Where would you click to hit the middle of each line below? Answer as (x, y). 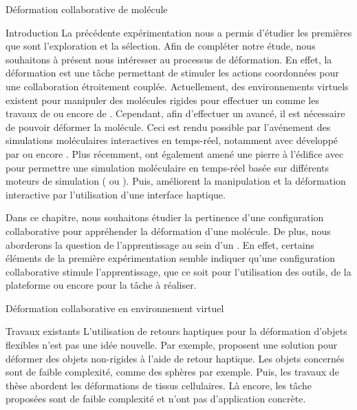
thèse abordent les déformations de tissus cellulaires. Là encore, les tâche (159, 385)
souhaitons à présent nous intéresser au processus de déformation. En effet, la (169, 59)
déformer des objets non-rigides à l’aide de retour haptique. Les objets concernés (175, 358)
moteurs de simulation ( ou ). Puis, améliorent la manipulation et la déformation (176, 181)
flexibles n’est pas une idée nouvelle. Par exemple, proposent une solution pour (172, 345)
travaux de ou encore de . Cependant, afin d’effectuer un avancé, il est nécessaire (175, 113)
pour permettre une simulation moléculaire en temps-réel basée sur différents (167, 167)
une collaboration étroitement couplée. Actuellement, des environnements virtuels (177, 86)
